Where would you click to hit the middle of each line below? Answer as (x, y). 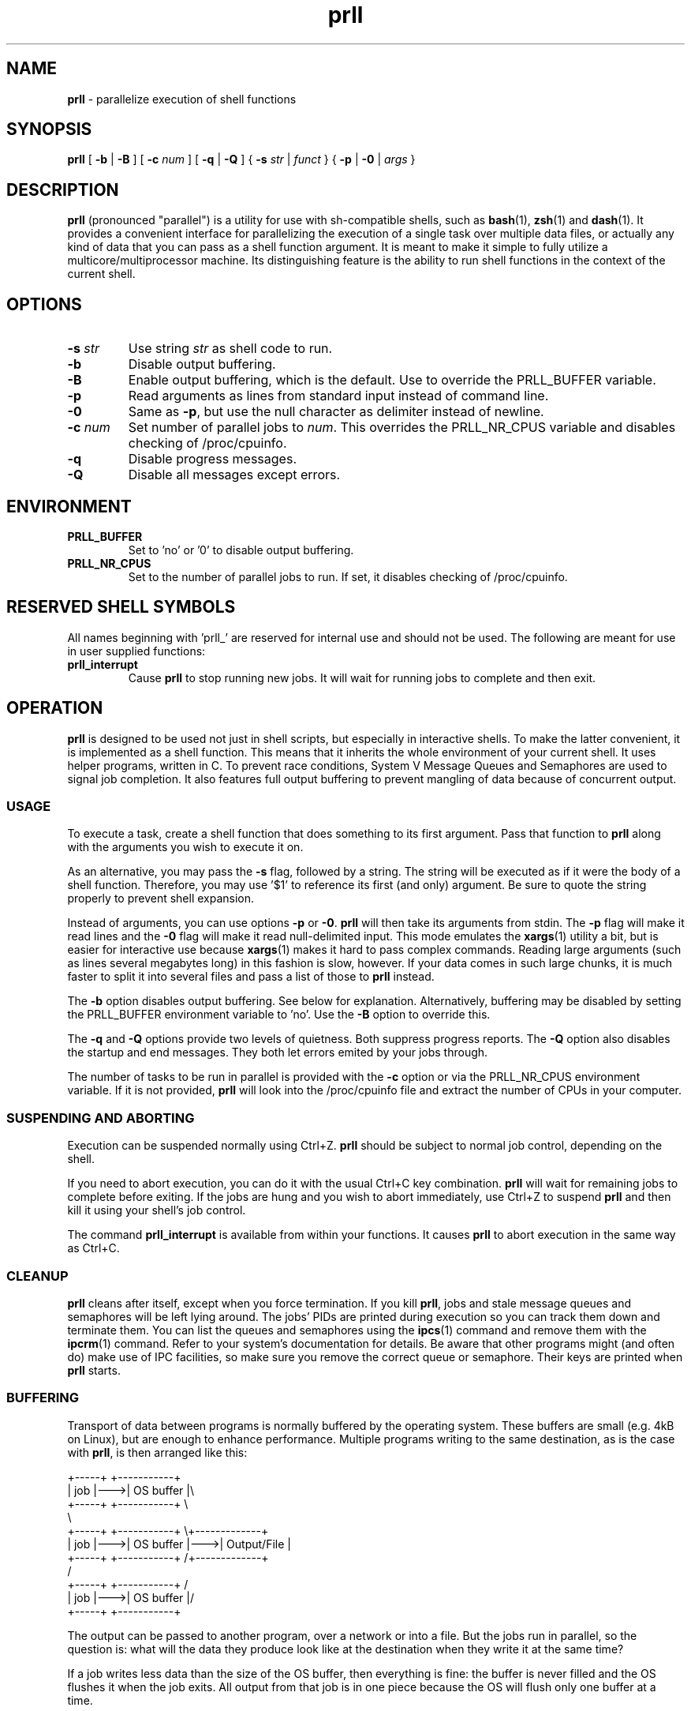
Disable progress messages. (212, 459)
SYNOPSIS (49, 129)
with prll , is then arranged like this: (157, 1452)
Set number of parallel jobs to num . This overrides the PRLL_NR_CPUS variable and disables (402, 428)
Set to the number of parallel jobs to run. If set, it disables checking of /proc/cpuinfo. (348, 576)
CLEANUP (37, 1276)
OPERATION (55, 708)
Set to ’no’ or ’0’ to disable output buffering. (241, 550)
